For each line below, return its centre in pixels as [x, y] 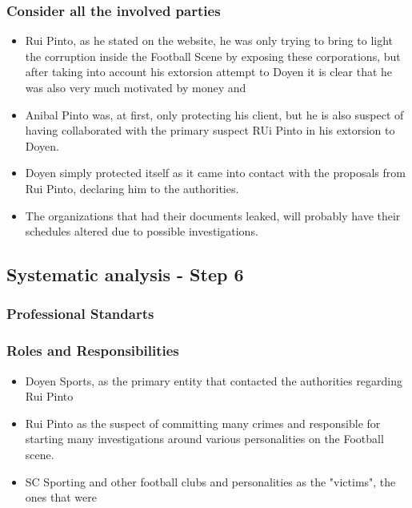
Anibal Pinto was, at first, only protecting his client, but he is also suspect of [214, 114]
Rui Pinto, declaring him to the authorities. [132, 188]
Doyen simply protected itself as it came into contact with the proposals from [215, 173]
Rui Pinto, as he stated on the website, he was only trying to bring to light [209, 40]
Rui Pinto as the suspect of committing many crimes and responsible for [203, 423]
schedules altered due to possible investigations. [142, 231]
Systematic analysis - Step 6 [125, 274]
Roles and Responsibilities [93, 351]
